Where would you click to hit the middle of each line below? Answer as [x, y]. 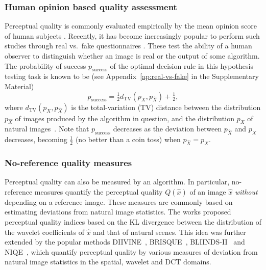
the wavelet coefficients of [44, 232]
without [246, 191]
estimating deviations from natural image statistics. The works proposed [118, 212]
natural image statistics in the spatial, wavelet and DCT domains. [108, 262]
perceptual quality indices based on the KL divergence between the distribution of [133, 221]
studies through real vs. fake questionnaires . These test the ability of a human [128, 46]
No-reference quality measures [68, 162]
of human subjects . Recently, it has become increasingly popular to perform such [132, 35]
